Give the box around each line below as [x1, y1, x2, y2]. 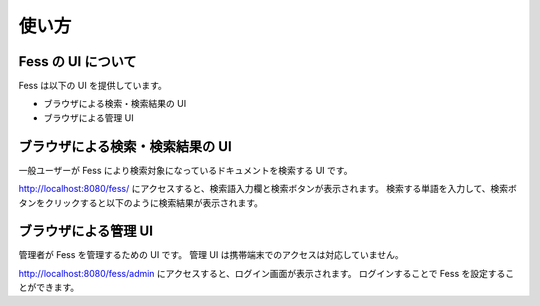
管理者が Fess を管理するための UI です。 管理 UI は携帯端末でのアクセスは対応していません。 [18, 249, 404, 261]
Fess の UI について [18, 53, 137, 70]
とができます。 [18, 281, 80, 294]
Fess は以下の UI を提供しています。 [18, 80, 167, 92]
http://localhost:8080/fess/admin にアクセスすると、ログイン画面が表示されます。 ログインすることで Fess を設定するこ [18, 267, 515, 279]
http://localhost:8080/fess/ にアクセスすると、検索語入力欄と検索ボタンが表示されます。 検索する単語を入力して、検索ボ [18, 183, 517, 195]
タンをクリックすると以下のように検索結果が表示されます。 [18, 196, 264, 209]
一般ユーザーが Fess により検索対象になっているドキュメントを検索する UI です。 [18, 164, 353, 176]
